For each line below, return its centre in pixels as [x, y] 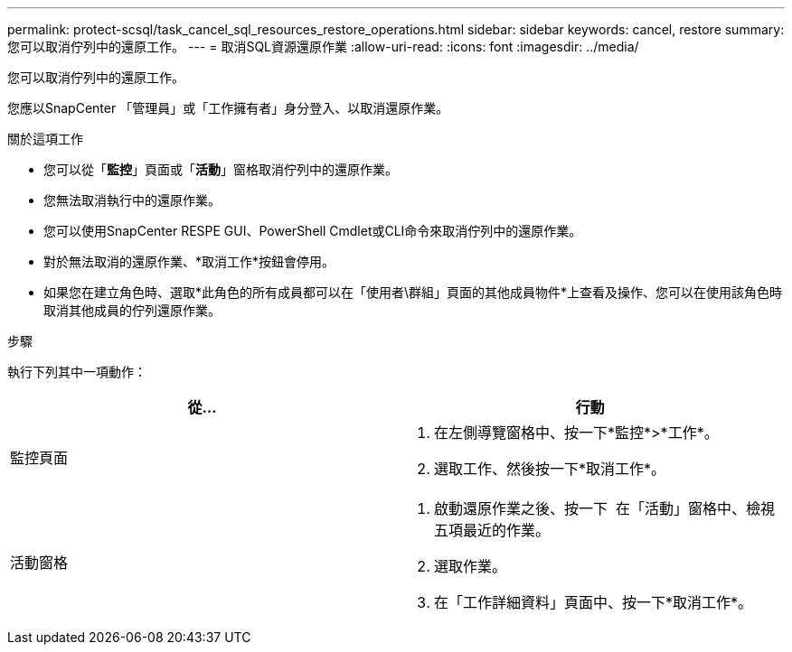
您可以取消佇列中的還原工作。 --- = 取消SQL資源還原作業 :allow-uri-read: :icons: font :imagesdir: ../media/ [323, 47]
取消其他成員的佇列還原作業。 [132, 310]
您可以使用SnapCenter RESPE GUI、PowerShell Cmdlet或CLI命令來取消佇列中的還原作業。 [313, 231]
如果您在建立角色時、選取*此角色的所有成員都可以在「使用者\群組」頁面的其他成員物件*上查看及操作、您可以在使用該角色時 [413, 292]
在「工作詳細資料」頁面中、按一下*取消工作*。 [594, 602]
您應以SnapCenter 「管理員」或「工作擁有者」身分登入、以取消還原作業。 [228, 108]
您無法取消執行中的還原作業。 [132, 200]
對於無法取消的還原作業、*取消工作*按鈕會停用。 [189, 261]
